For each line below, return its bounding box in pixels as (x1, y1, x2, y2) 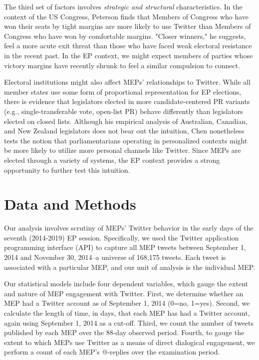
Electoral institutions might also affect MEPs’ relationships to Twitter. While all (4, 77, 251, 87)
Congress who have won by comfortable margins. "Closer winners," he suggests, (4, 30, 246, 41)
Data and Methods (4, 194, 136, 214)
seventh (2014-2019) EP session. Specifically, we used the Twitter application (4, 232, 239, 242)
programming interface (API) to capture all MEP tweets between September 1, (4, 242, 246, 252)
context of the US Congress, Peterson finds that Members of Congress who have (4, 11, 249, 21)
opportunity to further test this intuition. (4, 164, 130, 175)
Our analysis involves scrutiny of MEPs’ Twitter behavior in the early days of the (4, 223, 254, 233)
